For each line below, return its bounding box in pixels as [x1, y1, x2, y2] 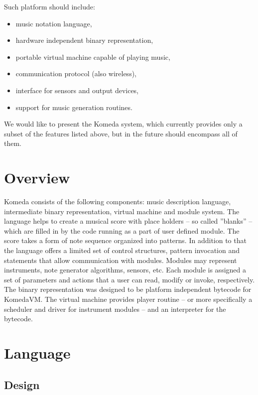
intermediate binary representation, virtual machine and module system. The [4, 206, 240, 216]
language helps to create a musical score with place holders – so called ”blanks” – [4, 216, 253, 226]
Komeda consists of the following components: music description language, [4, 196, 231, 207]
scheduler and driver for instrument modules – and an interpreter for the [4, 303, 226, 314]
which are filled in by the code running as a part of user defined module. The [4, 225, 240, 236]
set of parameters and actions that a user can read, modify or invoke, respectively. [4, 274, 255, 284]
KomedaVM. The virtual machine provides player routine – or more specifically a [4, 294, 253, 304]
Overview [4, 167, 70, 188]
